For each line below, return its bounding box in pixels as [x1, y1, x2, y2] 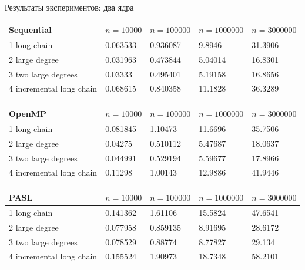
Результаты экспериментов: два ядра [5, 1, 134, 13]
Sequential [9, 23, 52, 36]
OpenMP [9, 107, 47, 120]
